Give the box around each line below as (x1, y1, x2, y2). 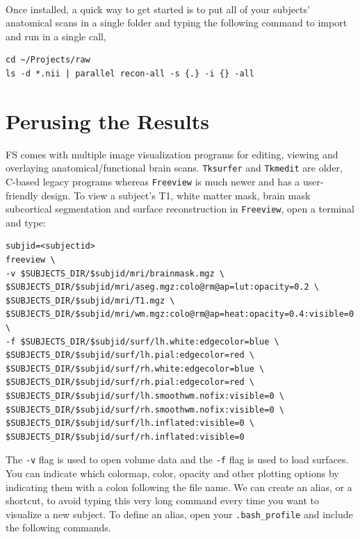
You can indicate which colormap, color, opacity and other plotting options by (6, 466, 339, 480)
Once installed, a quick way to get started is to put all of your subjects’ (6, 1, 310, 16)
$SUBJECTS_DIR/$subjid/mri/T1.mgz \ (6, 295, 175, 306)
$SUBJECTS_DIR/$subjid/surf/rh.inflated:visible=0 (6, 431, 245, 442)
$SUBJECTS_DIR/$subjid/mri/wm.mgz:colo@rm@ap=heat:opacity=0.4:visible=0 (6, 309, 354, 320)
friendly (6, 188, 38, 202)
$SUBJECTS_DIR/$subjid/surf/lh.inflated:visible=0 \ (6, 418, 254, 429)
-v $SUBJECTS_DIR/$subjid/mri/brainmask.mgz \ (6, 268, 224, 279)
